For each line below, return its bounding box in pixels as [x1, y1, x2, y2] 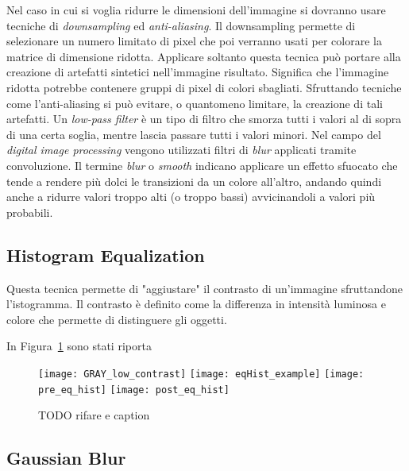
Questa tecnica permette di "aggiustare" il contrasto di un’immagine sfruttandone [6, 280, 403, 296]
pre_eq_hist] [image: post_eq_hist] [38, 384, 230, 396]
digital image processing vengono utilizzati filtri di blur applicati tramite [6, 141, 357, 158]
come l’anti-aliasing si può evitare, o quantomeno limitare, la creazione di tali [6, 95, 383, 111]
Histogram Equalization [6, 242, 205, 267]
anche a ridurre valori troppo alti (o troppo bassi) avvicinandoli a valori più [6, 188, 376, 205]
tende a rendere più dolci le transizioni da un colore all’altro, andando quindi [6, 172, 382, 189]
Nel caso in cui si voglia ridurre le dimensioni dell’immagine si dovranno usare [6, 2, 386, 17]
